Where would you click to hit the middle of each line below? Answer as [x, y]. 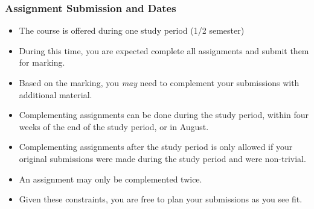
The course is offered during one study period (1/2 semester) [132, 30]
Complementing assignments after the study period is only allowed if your [156, 147]
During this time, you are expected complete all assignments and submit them [164, 50]
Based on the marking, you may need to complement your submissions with [159, 83]
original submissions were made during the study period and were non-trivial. [162, 158]
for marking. [42, 62]
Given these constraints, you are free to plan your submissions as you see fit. [161, 199]
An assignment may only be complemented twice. [111, 179]
